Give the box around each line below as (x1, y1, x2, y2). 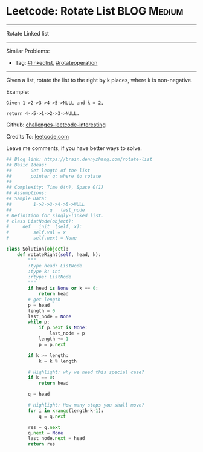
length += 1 (38, 336, 69, 342)
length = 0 (28, 307, 56, 314)
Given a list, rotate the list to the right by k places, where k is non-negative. (6, 76, 193, 84)
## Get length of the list (6, 168, 91, 174)
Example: (6, 88, 30, 95)
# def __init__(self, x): (6, 224, 83, 230)
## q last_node (6, 207, 85, 213)
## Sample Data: (6, 195, 47, 202)
